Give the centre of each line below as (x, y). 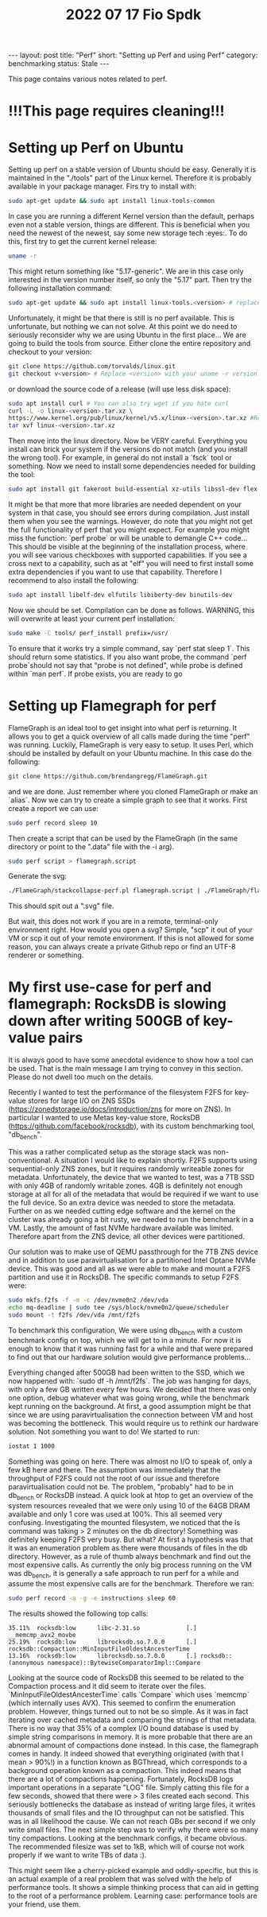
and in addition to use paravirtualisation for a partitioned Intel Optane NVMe (132, 1260)
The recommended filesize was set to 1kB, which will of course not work (126, 1846)
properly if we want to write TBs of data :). (77, 1855)
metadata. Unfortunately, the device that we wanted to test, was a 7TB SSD (132, 1177)
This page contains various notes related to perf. (88, 79)
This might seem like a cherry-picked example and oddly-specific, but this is (133, 1870)
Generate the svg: (38, 876)
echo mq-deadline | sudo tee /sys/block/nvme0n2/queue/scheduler (118, 1307)
